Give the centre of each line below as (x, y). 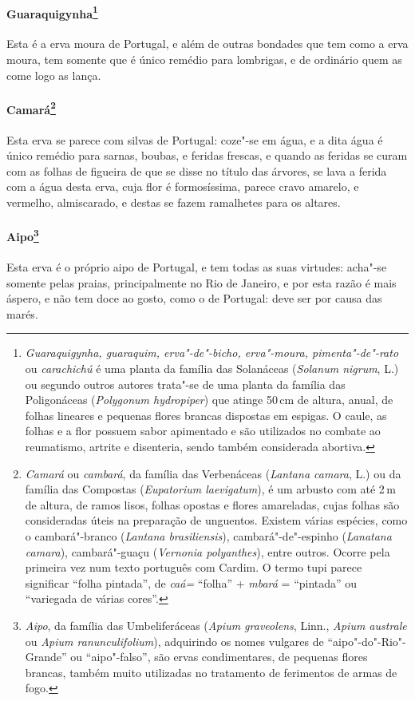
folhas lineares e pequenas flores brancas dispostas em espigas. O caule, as (206, 415)
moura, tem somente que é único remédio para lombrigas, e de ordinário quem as (204, 59)
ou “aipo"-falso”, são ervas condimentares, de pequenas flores (219, 657)
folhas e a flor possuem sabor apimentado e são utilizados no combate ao (203, 431)
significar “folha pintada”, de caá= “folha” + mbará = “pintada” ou (191, 582)
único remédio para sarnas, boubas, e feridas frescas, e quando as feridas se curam (207, 155)
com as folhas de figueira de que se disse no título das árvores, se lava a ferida (197, 170)
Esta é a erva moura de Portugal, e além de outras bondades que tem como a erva (207, 44)
